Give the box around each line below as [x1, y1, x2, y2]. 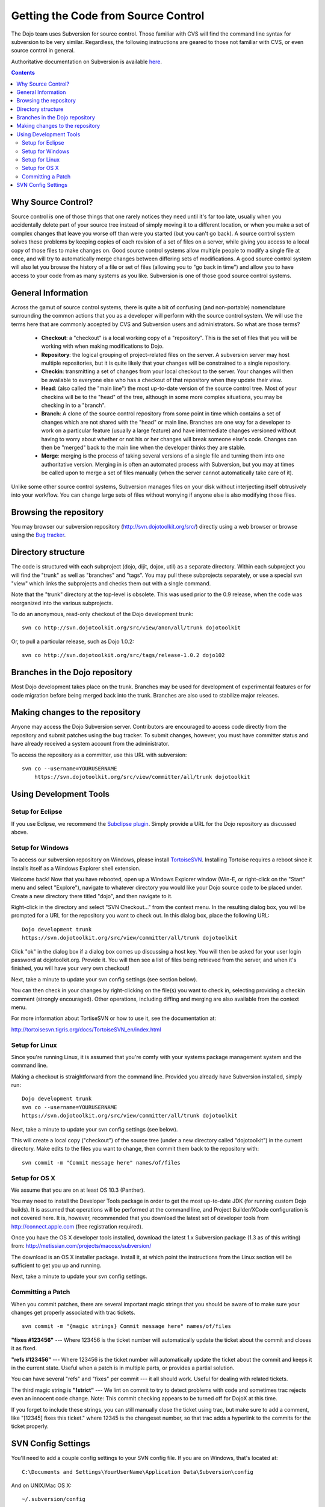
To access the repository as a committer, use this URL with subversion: [11, 751, 187, 758]
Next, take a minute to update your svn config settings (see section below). [11, 975, 198, 983]
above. [11, 828, 28, 835]
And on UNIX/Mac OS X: [11, 1482, 72, 1489]
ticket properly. [11, 1423, 49, 1430]
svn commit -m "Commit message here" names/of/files [22, 1159, 181, 1166]
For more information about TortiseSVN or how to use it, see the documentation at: [11, 1015, 217, 1022]
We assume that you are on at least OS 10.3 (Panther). [11, 1186, 145, 1194]
